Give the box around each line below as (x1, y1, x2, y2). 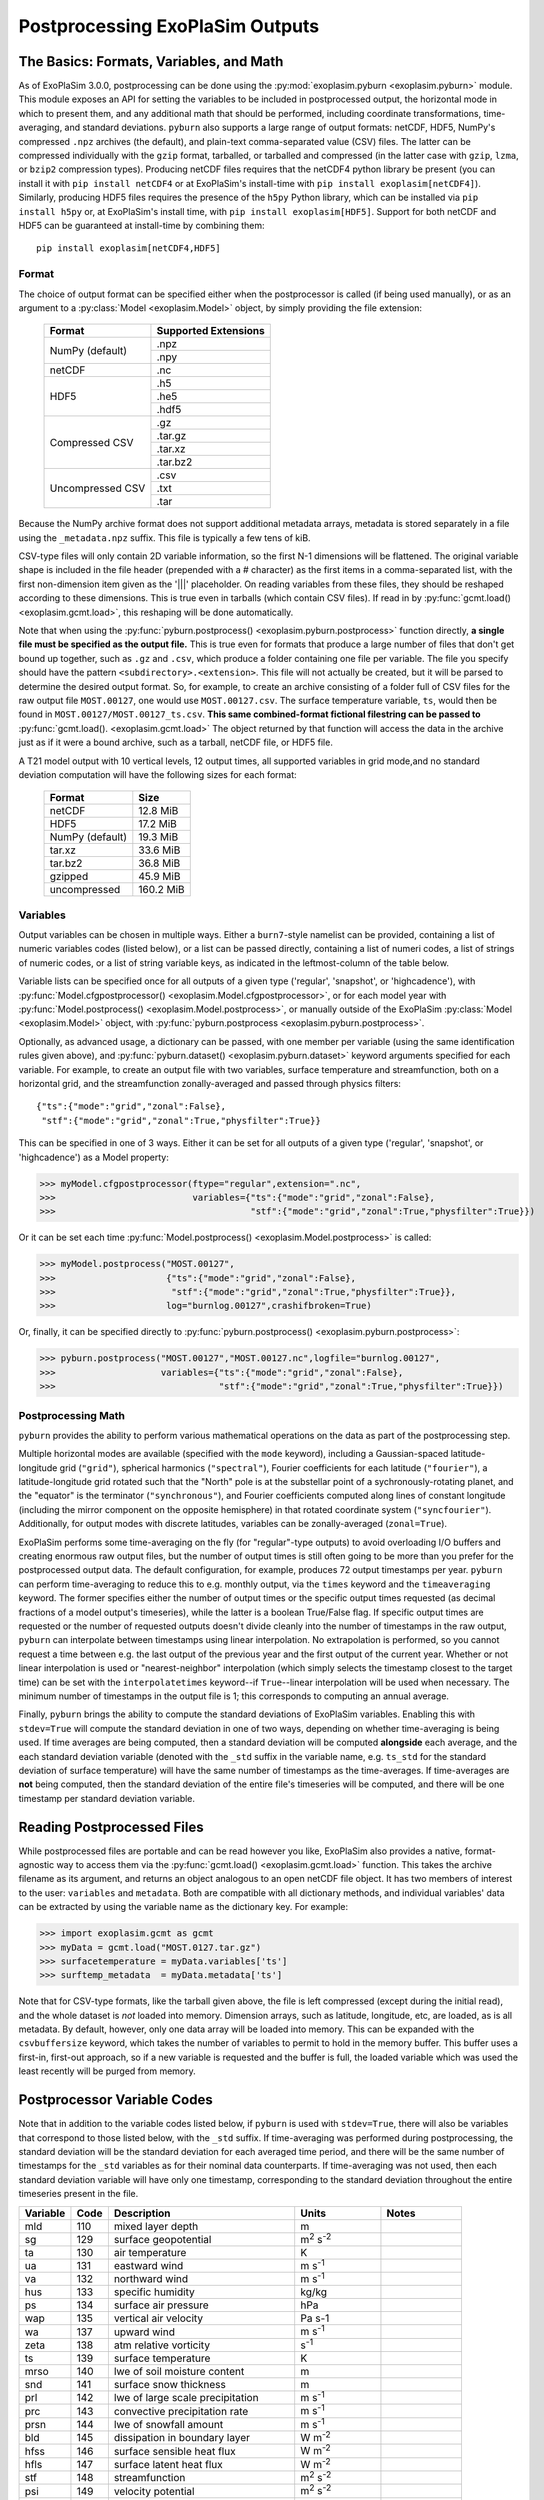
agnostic (18, 1858, 55, 1870)
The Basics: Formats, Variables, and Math (18, 53, 284, 70)
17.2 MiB (138, 817, 177, 831)
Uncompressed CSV (49, 481, 146, 495)
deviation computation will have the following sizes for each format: (18, 768, 297, 780)
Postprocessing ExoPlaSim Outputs (18, 15, 320, 37)
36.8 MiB (138, 856, 181, 870)
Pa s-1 (300, 2311, 330, 2325)
